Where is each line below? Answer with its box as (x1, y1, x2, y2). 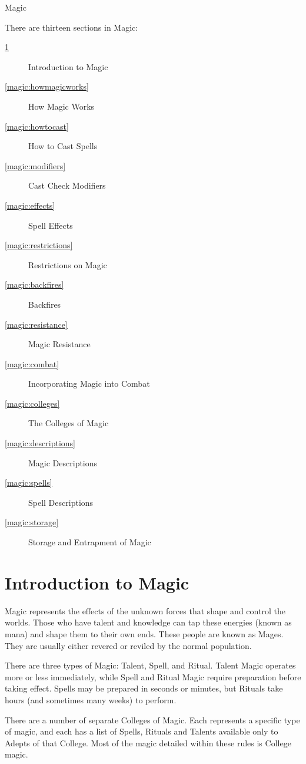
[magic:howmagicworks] (5, 80, 89, 93)
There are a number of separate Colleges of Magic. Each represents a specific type (5, 713, 300, 726)
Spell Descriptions (28, 496, 94, 508)
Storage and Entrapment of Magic (28, 536, 151, 548)
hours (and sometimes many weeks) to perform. (5, 693, 177, 706)
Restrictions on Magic (28, 258, 107, 271)
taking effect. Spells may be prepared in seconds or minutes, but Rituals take (5, 682, 283, 694)
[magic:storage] (5, 516, 59, 528)
